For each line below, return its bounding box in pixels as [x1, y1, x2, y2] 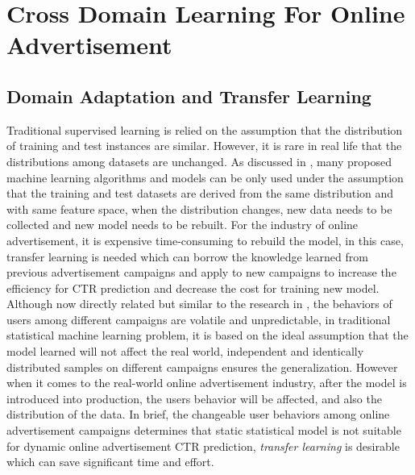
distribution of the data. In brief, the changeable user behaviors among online [6, 406, 390, 423]
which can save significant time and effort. [6, 453, 214, 470]
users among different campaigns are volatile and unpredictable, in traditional [6, 310, 391, 327]
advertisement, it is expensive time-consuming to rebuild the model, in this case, [6, 231, 404, 248]
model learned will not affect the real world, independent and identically [6, 343, 364, 360]
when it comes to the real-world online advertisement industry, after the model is [6, 374, 407, 391]
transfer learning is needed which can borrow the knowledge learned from [6, 248, 368, 265]
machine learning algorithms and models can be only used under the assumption [6, 169, 404, 185]
